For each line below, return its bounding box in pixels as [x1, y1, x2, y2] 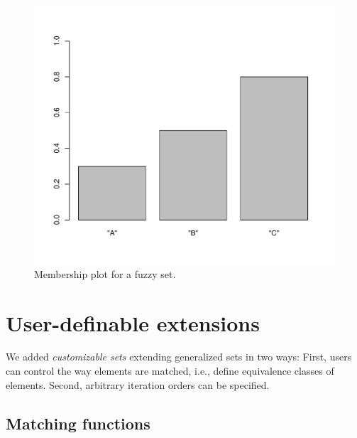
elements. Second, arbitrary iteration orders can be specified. [6, 377, 270, 392]
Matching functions [6, 412, 150, 434]
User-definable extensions [6, 308, 260, 337]
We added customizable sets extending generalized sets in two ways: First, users [6, 349, 352, 364]
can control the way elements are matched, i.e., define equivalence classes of [6, 363, 334, 378]
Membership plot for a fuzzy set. [34, 266, 176, 281]
